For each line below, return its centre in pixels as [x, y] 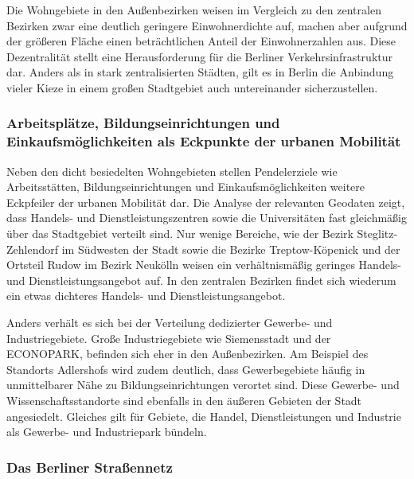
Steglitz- [377, 234]
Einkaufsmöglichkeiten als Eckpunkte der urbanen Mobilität [204, 141]
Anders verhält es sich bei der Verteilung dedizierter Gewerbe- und [170, 323]
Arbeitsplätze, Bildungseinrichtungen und [143, 123]
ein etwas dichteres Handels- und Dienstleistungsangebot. [146, 296]
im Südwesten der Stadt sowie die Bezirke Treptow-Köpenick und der [231, 249]
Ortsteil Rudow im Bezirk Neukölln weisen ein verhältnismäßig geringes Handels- [204, 265]
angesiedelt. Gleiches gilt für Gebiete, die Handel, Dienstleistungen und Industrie [204, 416]
